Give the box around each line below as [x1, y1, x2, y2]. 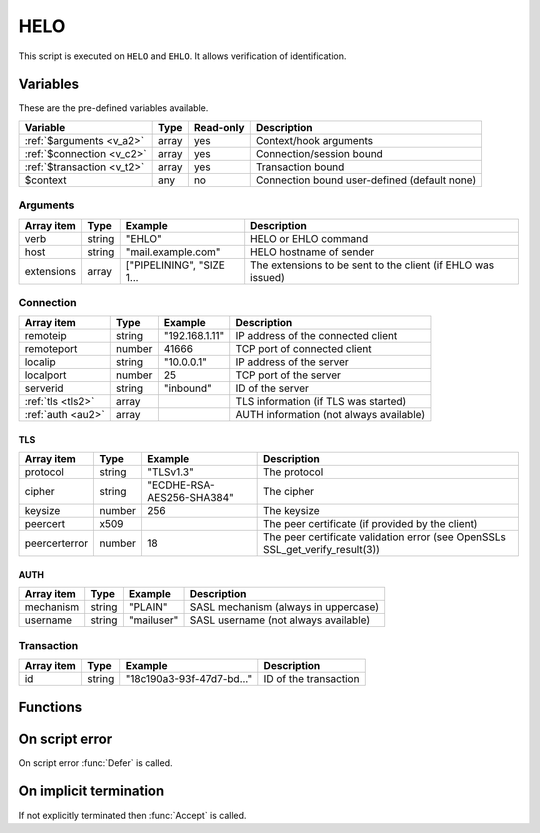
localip [24, 355, 57, 369]
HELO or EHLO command [250, 231, 369, 245]
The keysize [263, 504, 320, 518]
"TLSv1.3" [146, 465, 194, 479]
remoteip [24, 329, 67, 343]
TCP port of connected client [235, 342, 372, 356]
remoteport [24, 342, 78, 356]
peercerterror [24, 536, 89, 550]
